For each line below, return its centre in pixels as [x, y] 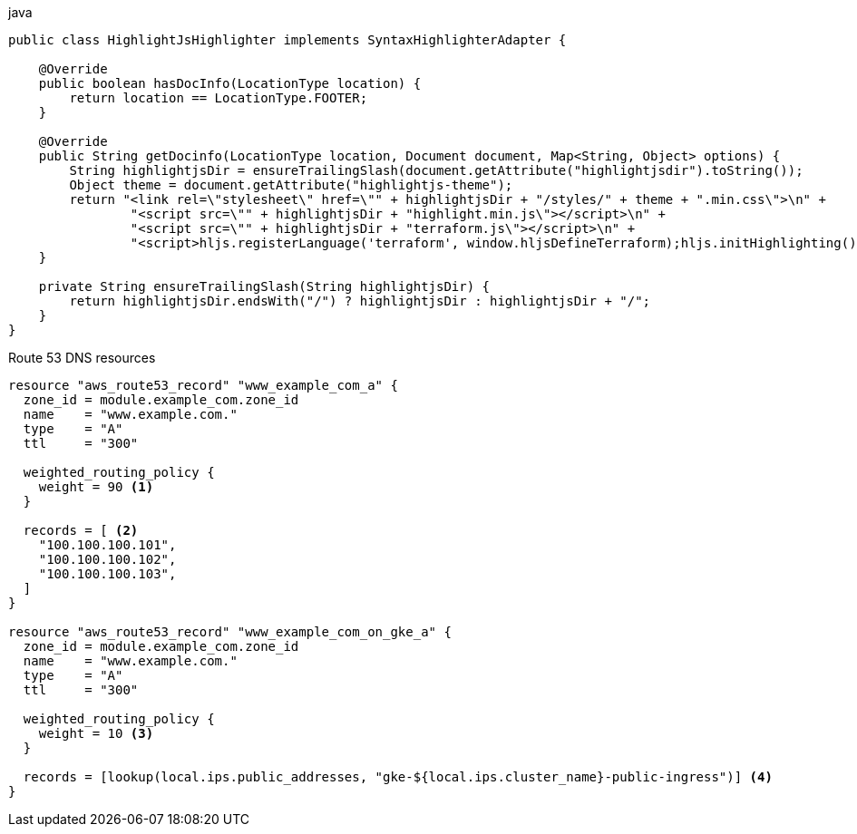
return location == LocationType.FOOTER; [219, 98]
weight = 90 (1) [96, 487]
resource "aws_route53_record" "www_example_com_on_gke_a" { [230, 632]
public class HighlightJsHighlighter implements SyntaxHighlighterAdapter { [287, 40]
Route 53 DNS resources [82, 358]
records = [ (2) [81, 530]
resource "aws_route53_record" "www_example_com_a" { [203, 385]
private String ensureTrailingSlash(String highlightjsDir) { [264, 286]
